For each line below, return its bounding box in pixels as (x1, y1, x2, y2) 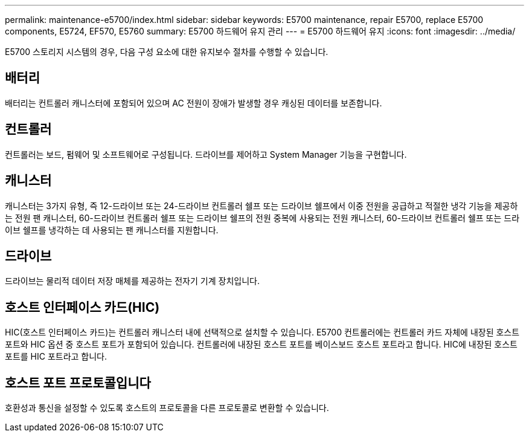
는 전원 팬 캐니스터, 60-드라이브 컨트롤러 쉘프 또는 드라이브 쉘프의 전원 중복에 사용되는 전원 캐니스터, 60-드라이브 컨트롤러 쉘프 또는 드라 (5, 212, 520, 223)
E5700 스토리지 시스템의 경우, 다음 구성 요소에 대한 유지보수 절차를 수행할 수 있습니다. (5, 47, 329, 57)
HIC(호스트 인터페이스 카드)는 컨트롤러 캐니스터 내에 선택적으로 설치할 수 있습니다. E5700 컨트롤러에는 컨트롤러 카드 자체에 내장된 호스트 (5, 327, 520, 338)
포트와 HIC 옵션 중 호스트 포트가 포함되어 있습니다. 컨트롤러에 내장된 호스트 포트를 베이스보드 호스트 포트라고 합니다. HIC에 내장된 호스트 (5, 339, 518, 350)
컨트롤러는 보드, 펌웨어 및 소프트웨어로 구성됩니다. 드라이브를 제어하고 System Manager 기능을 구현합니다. (5, 149, 407, 160)
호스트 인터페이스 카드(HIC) (5, 299, 160, 315)
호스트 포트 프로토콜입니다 (5, 375, 151, 390)
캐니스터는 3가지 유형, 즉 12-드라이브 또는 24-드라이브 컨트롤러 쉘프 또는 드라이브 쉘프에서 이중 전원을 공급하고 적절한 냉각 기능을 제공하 (5, 200, 518, 211)
